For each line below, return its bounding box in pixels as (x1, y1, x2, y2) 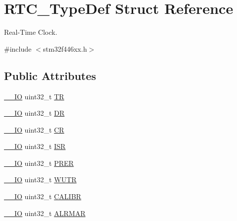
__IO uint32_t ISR (4, 141, 66, 151)
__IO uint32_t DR (4, 108, 65, 118)
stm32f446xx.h (43, 43, 87, 54)
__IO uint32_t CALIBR (4, 191, 81, 202)
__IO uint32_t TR (4, 91, 65, 101)
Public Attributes (4, 68, 96, 83)
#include (4, 43, 32, 54)
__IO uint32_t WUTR (4, 174, 77, 185)
